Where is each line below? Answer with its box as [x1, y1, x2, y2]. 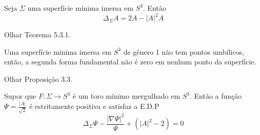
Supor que [4, 91, 36, 101]
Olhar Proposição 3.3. [4, 73, 72, 84]
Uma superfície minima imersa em [4, 46, 112, 57]
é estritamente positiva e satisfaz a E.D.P [29, 101, 159, 111]
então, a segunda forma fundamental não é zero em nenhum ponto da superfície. [4, 56, 256, 67]
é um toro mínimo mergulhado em [72, 91, 181, 101]
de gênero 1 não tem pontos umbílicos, [123, 46, 245, 57]
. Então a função [190, 91, 242, 101]
